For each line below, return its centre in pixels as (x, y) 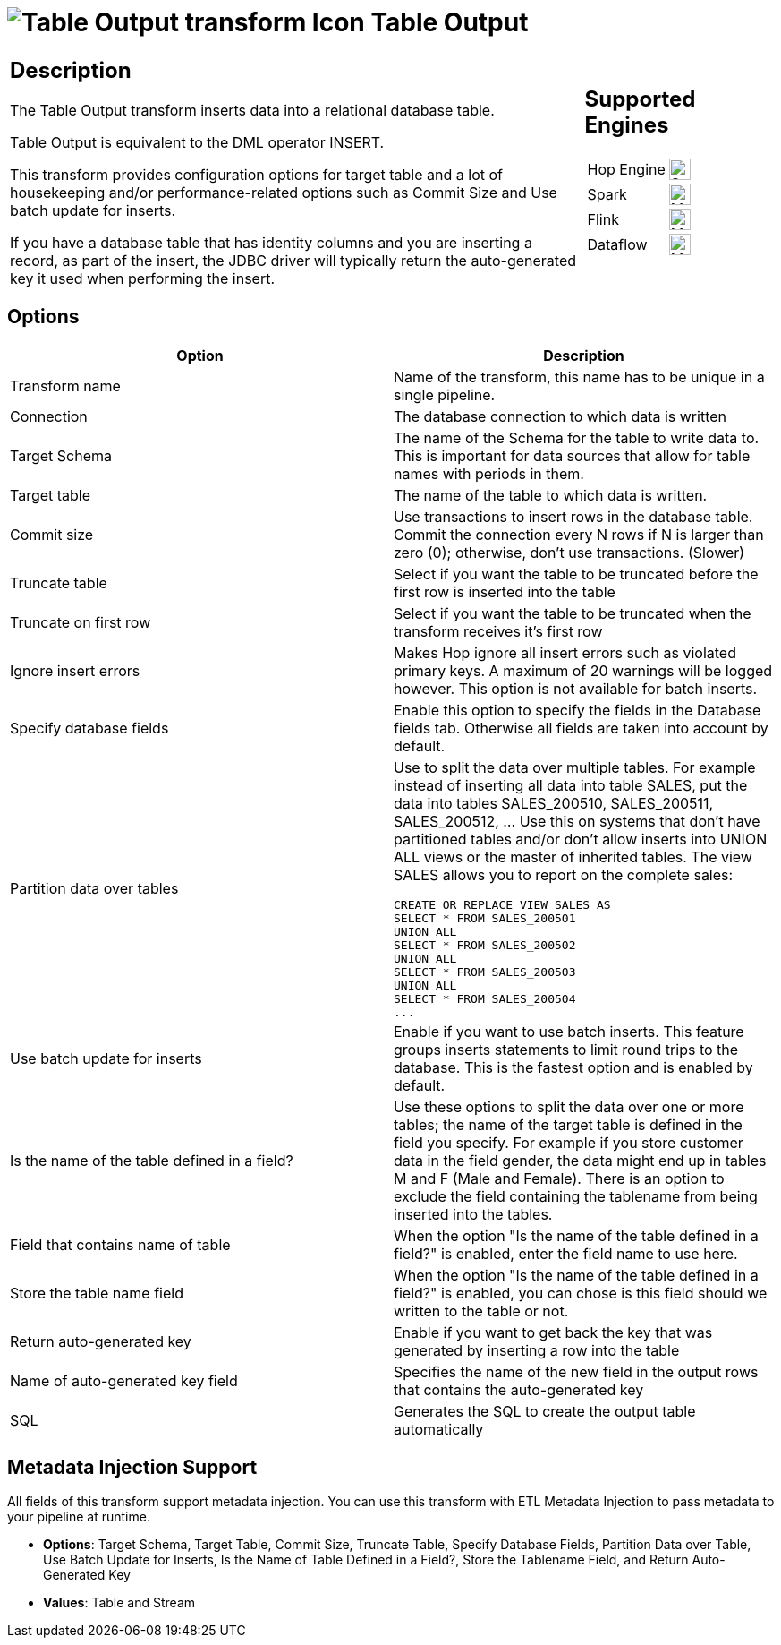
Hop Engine (626, 170)
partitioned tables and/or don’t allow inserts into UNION (581, 839)
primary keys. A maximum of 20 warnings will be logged (583, 670)
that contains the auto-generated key (519, 1389)
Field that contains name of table (120, 1244)
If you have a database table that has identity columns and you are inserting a (271, 242)
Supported (640, 99)
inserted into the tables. (473, 1214)
